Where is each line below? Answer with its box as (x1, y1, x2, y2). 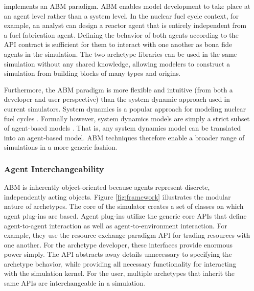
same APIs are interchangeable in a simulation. (4, 278, 145, 288)
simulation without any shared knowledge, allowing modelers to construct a (4, 58, 231, 68)
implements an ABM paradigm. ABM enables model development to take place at (4, 1, 251, 11)
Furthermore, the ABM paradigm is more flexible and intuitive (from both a (4, 84, 233, 94)
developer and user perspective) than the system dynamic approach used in (4, 94, 230, 104)
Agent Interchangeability (4, 162, 104, 175)
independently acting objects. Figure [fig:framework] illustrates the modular (4, 191, 231, 201)
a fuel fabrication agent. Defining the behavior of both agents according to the (4, 29, 239, 40)
